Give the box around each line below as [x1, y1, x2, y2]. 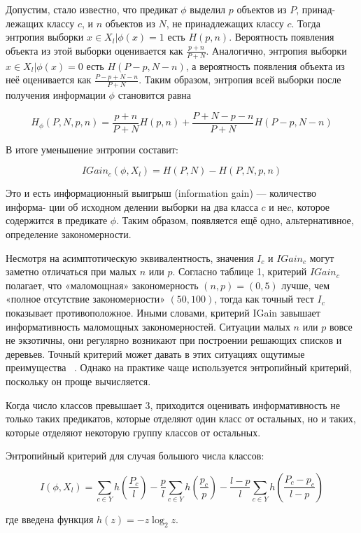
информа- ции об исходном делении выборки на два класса [6, 199, 258, 214]
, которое [291, 199, 330, 214]
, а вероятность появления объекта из [185, 58, 345, 73]
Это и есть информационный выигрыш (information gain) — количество [6, 186, 317, 200]
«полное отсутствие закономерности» [6, 291, 165, 306]
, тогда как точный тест [214, 291, 314, 306]
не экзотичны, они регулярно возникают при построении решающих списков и [6, 333, 342, 347]
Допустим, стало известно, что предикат [6, 2, 178, 16]
